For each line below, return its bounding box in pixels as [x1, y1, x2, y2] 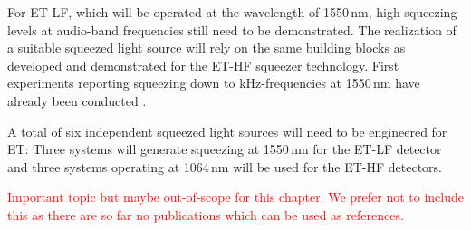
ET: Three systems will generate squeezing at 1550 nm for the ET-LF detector [7, 139, 442, 158]
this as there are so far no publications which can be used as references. [7, 205, 404, 224]
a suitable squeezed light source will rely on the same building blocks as [7, 38, 406, 57]
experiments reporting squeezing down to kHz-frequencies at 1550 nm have [7, 73, 420, 92]
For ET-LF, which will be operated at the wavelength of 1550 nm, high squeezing [7, 3, 457, 21]
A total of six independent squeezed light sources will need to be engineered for [7, 121, 447, 140]
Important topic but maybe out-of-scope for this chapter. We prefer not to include [7, 187, 464, 206]
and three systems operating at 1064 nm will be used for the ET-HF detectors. [7, 157, 443, 176]
